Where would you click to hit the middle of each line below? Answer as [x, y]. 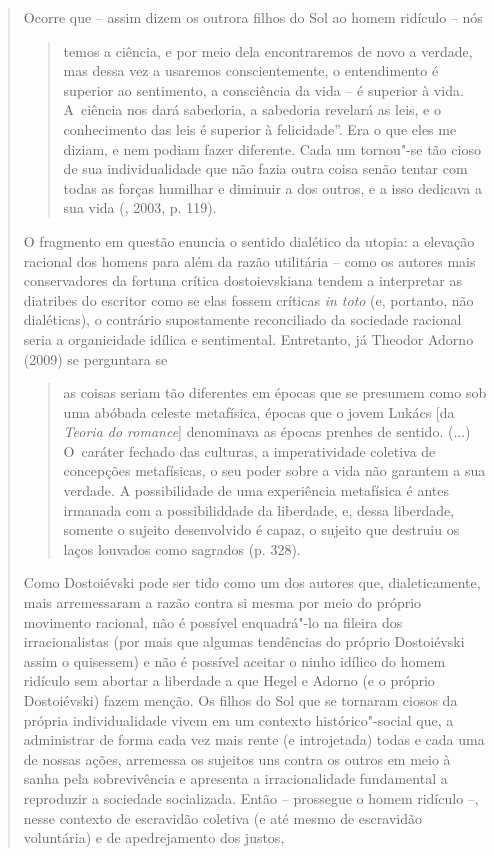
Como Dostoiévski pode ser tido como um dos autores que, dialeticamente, [252, 582]
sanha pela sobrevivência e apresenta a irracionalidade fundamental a [235, 778]
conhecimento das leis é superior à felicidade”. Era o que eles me [260, 128]
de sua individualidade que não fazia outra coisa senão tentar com [265, 168]
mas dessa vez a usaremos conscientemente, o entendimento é [251, 70]
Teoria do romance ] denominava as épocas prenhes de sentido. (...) [267, 431]
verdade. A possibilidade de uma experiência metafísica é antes [256, 490]
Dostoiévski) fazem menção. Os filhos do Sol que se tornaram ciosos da [240, 700]
